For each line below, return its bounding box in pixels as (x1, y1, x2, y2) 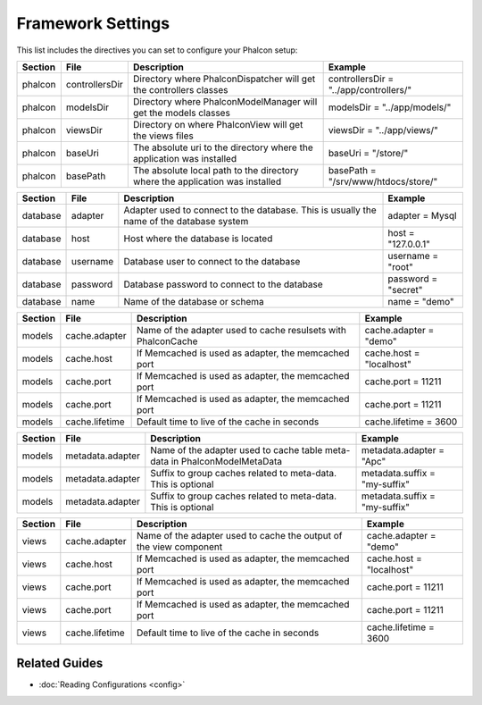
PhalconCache (136, 335, 198, 348)
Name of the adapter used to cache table (150, 443, 323, 456)
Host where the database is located (123, 232, 273, 245)
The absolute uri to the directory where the (132, 141, 313, 154)
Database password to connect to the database (123, 278, 323, 290)
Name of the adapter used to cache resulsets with (136, 323, 347, 336)
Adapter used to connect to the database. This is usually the (123, 204, 377, 216)
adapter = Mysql (387, 209, 457, 222)
